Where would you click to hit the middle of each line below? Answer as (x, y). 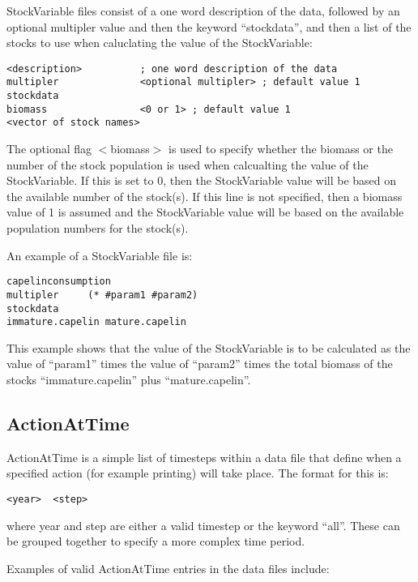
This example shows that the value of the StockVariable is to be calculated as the (209, 347)
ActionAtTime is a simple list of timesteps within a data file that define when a (204, 457)
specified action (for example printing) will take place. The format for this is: (198, 473)
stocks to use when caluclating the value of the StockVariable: (160, 43)
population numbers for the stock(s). (98, 228)
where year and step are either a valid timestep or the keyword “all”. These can (203, 525)
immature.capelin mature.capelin (96, 322)
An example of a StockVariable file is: (100, 255)
